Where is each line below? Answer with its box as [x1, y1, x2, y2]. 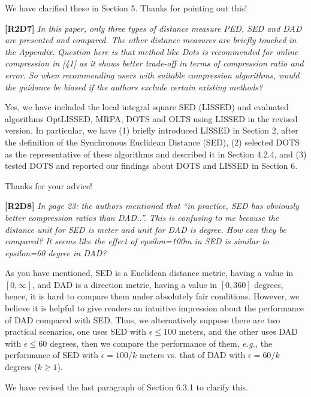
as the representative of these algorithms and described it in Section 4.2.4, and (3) [5, 147, 307, 160]
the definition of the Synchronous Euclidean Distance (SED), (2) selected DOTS [5, 135, 300, 148]
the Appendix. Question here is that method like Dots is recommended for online [5, 45, 298, 57]
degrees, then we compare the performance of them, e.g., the [49, 337, 273, 349]
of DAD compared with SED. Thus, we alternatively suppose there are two [5, 313, 280, 326]
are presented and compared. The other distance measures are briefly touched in [5, 34, 297, 46]
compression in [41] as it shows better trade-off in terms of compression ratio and [5, 57, 304, 69]
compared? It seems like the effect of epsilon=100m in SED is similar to [5, 235, 269, 247]
